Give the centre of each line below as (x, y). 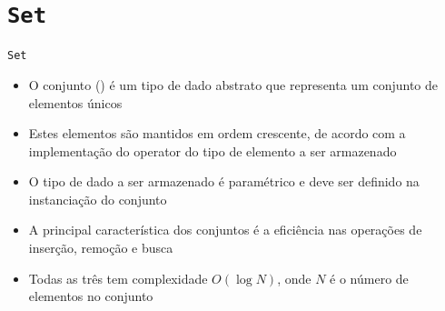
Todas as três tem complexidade (118, 278)
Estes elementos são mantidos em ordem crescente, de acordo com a (217, 133)
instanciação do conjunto (98, 199)
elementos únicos (75, 102)
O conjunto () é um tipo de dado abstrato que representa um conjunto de (233, 84)
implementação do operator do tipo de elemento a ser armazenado (213, 150)
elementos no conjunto (91, 296)
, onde (294, 278)
